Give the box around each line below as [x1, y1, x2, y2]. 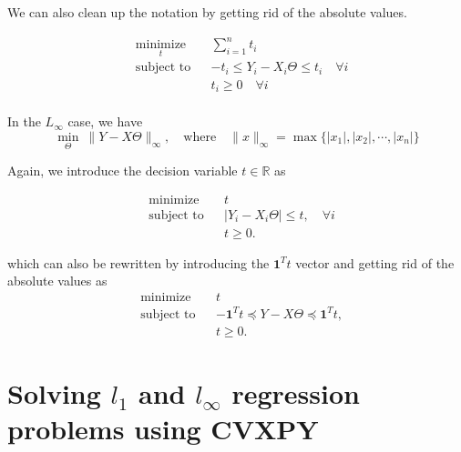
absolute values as [7, 271, 108, 290]
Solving [7, 374, 101, 411]
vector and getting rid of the [295, 253, 455, 272]
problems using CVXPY [7, 410, 319, 447]
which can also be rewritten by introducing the [7, 253, 270, 272]
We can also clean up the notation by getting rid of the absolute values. [7, 3, 407, 21]
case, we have [67, 112, 143, 131]
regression [231, 374, 360, 411]
